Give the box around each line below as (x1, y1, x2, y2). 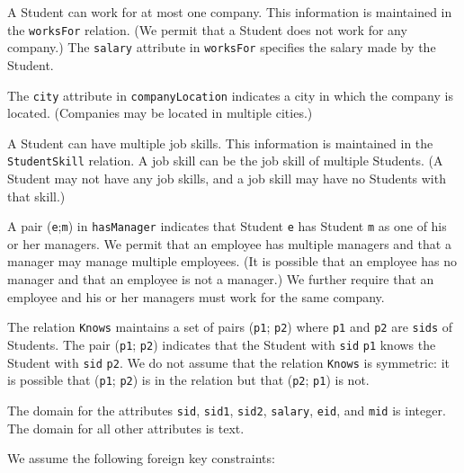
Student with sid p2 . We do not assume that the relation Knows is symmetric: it (7, 353, 450, 371)
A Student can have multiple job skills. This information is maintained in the (7, 133, 433, 152)
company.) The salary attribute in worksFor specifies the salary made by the (7, 38, 436, 57)
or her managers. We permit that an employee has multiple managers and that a (7, 234, 451, 253)
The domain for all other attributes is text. (7, 418, 245, 437)
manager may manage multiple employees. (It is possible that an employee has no (7, 252, 458, 271)
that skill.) (7, 186, 66, 205)
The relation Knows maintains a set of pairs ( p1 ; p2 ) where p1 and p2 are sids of (7, 317, 453, 336)
